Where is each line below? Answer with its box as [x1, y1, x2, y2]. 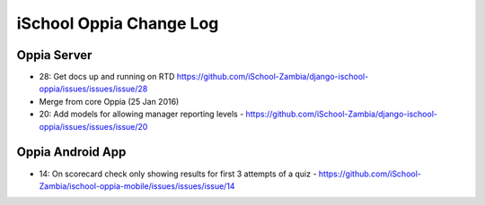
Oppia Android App [16, 144, 127, 160]
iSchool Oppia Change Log [16, 13, 219, 33]
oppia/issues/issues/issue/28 [39, 83, 148, 94]
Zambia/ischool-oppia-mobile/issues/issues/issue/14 [39, 180, 235, 192]
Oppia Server [16, 47, 93, 63]
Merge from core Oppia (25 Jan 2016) [39, 96, 180, 107]
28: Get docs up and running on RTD [39, 72, 175, 82]
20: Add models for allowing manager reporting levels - [39, 108, 244, 120]
